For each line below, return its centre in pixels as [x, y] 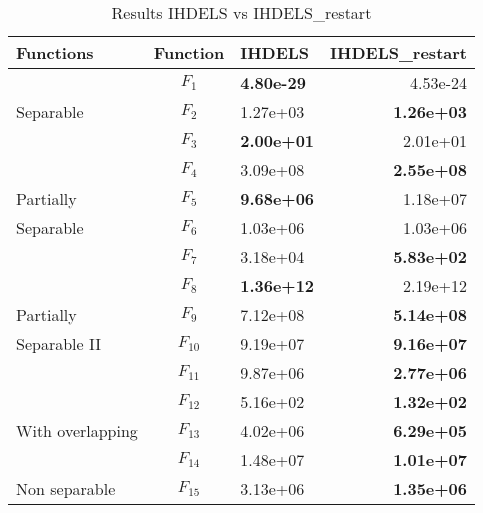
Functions [55, 52]
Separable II [58, 343]
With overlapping [77, 430]
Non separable [66, 488]
